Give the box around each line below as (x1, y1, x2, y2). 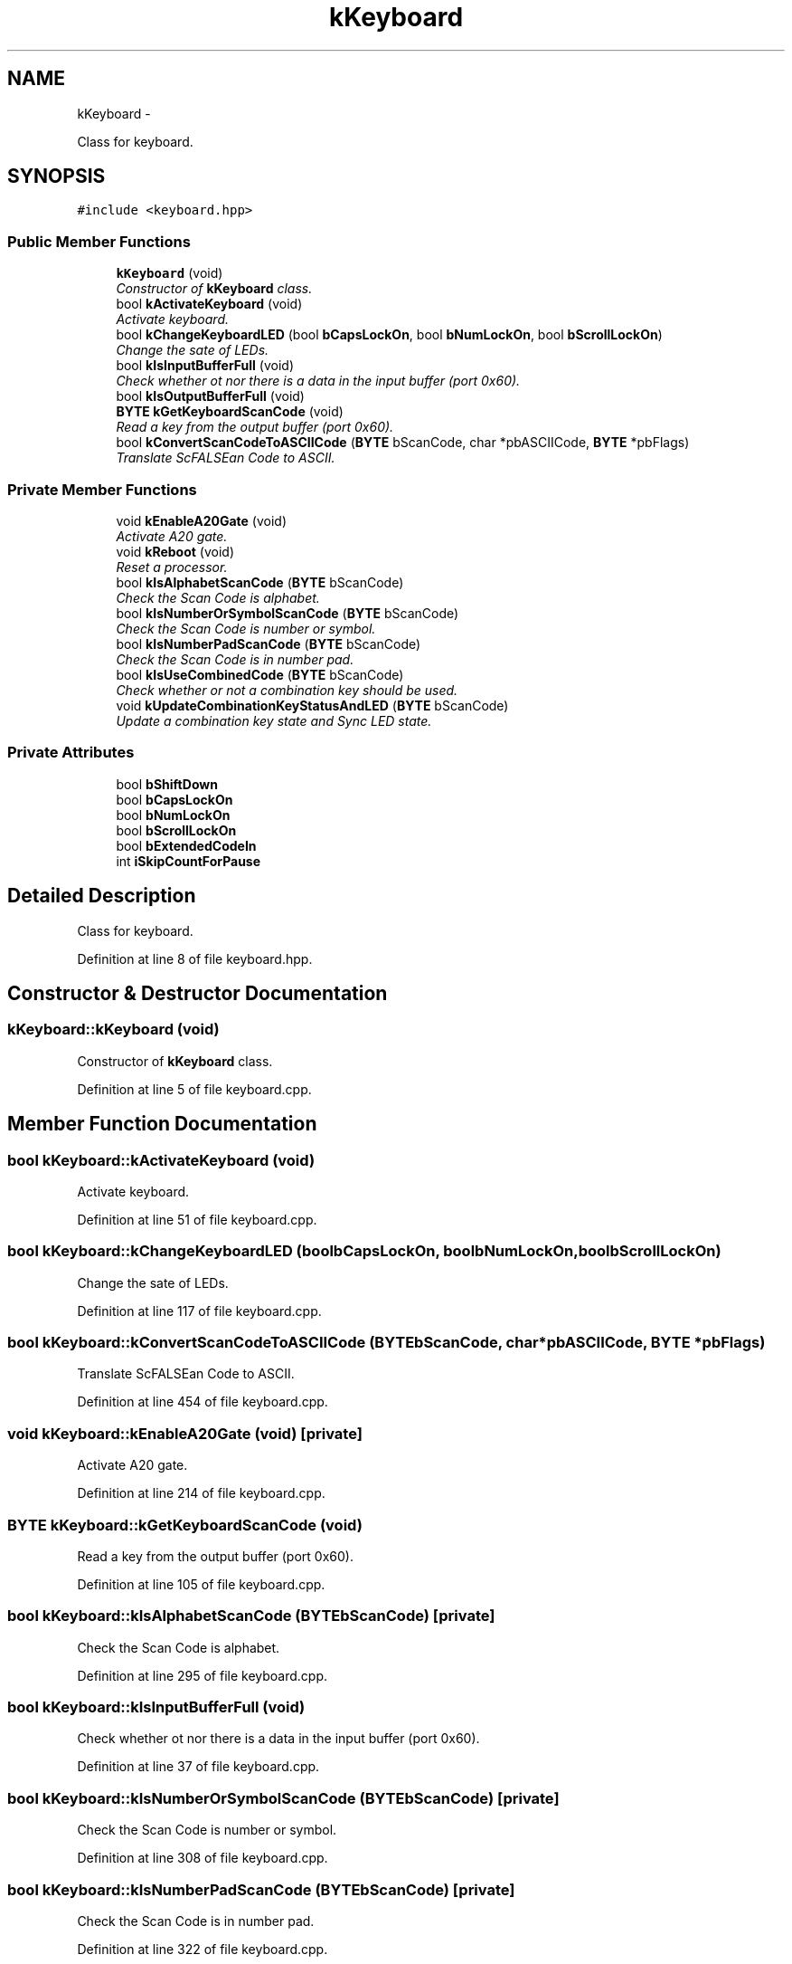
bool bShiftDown (116, 776, 218, 792)
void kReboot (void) (116, 543, 234, 559)
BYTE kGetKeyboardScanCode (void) (116, 404, 344, 420)
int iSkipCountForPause (116, 853, 261, 869)
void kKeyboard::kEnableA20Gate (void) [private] (7, 1424, 363, 1443)
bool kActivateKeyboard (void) (116, 296, 303, 312)
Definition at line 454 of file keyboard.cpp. (77, 1394, 328, 1410)
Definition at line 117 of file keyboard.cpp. (77, 1302, 322, 1319)
